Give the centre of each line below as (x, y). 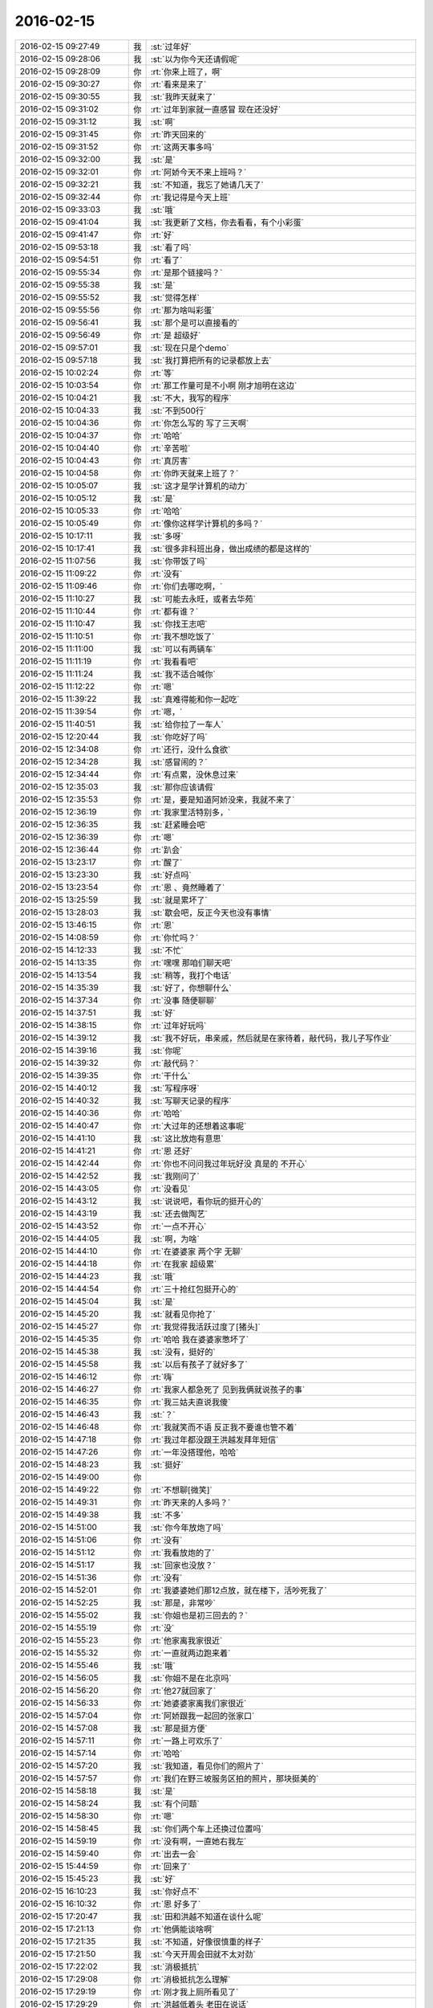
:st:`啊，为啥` (175, 1239)
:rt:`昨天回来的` (178, 134)
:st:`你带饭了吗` (179, 561)
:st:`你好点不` (175, 1892)
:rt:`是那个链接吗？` (186, 272)
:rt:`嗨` (162, 1377)
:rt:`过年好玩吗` (178, 1026)
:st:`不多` (167, 1515)
